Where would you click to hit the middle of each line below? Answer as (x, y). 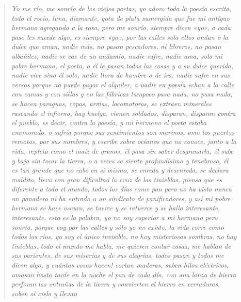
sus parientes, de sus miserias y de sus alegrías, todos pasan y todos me (118, 255)
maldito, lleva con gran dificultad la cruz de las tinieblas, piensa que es (117, 179)
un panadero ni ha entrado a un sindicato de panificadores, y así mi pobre (121, 198)
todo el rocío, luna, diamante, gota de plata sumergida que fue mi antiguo (120, 18)
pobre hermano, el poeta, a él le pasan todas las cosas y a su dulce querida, (122, 65)
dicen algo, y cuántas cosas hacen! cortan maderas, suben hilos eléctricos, (120, 265)
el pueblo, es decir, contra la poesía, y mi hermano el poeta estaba (109, 122)
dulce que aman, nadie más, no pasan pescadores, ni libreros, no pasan (116, 46)
